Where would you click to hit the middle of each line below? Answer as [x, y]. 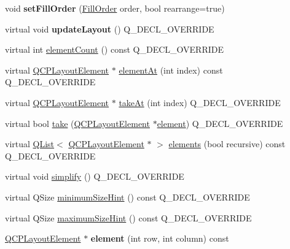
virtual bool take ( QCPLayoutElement [77, 123]
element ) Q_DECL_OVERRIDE [220, 123]
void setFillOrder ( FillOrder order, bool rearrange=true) [115, 8]
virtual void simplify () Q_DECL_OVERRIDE [95, 176]
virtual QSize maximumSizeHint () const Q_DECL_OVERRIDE [128, 217]
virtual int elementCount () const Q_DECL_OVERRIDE [114, 49]
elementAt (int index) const [171, 70]
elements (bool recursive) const [227, 144]
